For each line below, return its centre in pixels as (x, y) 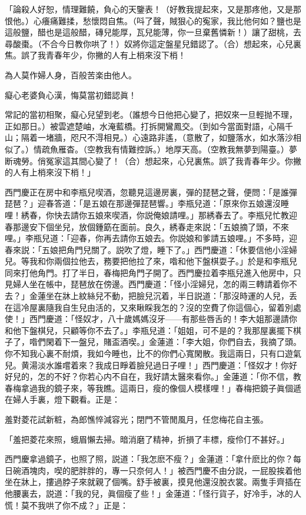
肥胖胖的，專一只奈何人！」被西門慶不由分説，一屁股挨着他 (186, 470)
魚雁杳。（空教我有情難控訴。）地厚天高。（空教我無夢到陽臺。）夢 (173, 149)
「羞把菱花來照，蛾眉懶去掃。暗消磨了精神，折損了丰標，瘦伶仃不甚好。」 (147, 439)
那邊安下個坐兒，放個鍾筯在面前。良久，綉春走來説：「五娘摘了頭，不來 (151, 226)
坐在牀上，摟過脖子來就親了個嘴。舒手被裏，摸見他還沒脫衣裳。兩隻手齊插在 (153, 482)
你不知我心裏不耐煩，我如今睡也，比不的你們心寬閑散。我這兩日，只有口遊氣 (153, 353)
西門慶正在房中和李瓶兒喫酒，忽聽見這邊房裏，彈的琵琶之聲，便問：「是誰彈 (151, 192)
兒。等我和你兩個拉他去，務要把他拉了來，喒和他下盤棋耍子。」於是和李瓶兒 (151, 261)
